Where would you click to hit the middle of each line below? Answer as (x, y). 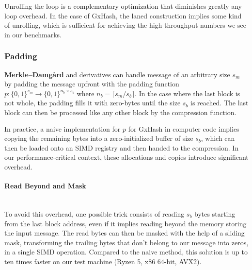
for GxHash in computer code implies (184, 128)
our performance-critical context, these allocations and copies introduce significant (126, 157)
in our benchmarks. (33, 34)
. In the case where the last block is (188, 93)
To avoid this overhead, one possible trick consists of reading (94, 213)
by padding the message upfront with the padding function (92, 84)
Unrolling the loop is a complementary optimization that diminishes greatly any (123, 6)
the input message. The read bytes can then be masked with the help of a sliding (125, 233)
